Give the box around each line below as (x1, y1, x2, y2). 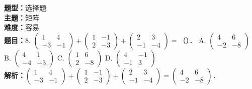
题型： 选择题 (4, 2, 46, 12)
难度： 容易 (4, 22, 39, 32)
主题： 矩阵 (4, 12, 39, 22)
